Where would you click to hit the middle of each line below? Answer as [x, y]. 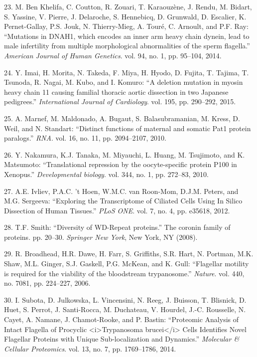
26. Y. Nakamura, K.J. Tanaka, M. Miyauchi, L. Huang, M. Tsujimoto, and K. [125, 154]
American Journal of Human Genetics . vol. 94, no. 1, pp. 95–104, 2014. [113, 55]
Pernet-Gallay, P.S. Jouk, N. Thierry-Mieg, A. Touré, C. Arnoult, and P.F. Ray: [126, 26]
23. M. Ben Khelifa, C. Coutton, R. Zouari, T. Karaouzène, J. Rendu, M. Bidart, [128, 6]
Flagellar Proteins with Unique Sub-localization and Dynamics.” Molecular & [122, 339]
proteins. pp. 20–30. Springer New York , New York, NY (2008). [101, 237]
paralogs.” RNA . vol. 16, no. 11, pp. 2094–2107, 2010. [85, 138]
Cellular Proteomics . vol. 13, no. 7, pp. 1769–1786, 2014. [90, 348]
